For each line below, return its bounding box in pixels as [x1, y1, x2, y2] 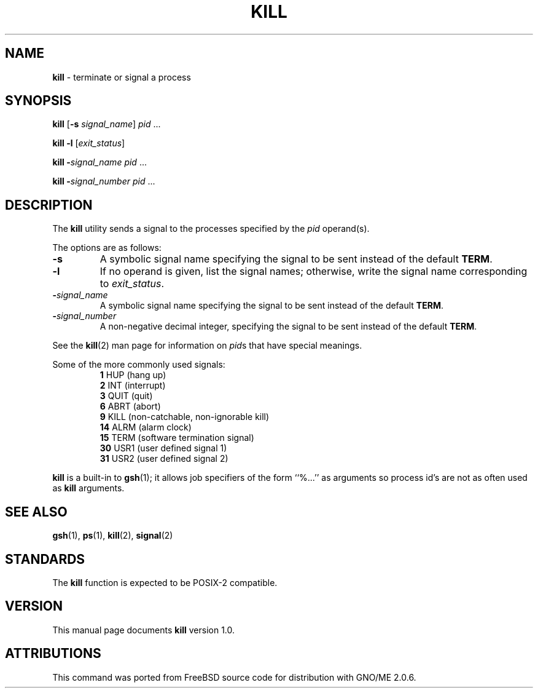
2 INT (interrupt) [99, 380, 166, 391]
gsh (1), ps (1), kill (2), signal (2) [52, 530, 173, 541]
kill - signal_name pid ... [52, 157, 147, 168]
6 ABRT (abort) [99, 401, 161, 412]
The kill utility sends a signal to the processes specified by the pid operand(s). [52, 223, 370, 234]
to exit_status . [99, 277, 165, 290]
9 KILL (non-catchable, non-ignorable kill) [99, 411, 270, 422]
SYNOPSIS [5, 93, 72, 109]
